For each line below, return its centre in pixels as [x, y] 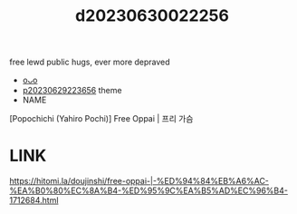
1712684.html [34, 200]
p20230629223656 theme [72, 91]
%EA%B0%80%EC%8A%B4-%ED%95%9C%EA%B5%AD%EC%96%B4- [148, 190]
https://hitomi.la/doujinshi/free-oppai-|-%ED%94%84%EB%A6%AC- [139, 181]
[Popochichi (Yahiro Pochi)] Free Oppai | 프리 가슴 [101, 119]
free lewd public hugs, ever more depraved [90, 62]
